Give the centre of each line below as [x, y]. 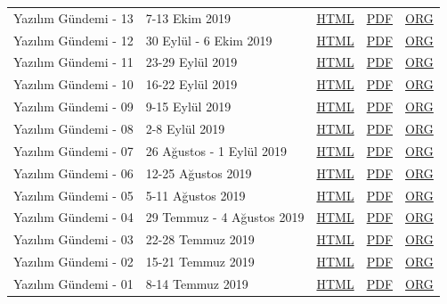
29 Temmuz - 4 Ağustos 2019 [225, 217]
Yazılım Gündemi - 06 [73, 173]
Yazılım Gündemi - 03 [73, 239]
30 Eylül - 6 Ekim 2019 [209, 40]
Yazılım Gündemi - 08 [73, 128]
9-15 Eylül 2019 [188, 107]
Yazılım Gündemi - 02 [73, 262]
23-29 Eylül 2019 [191, 62]
